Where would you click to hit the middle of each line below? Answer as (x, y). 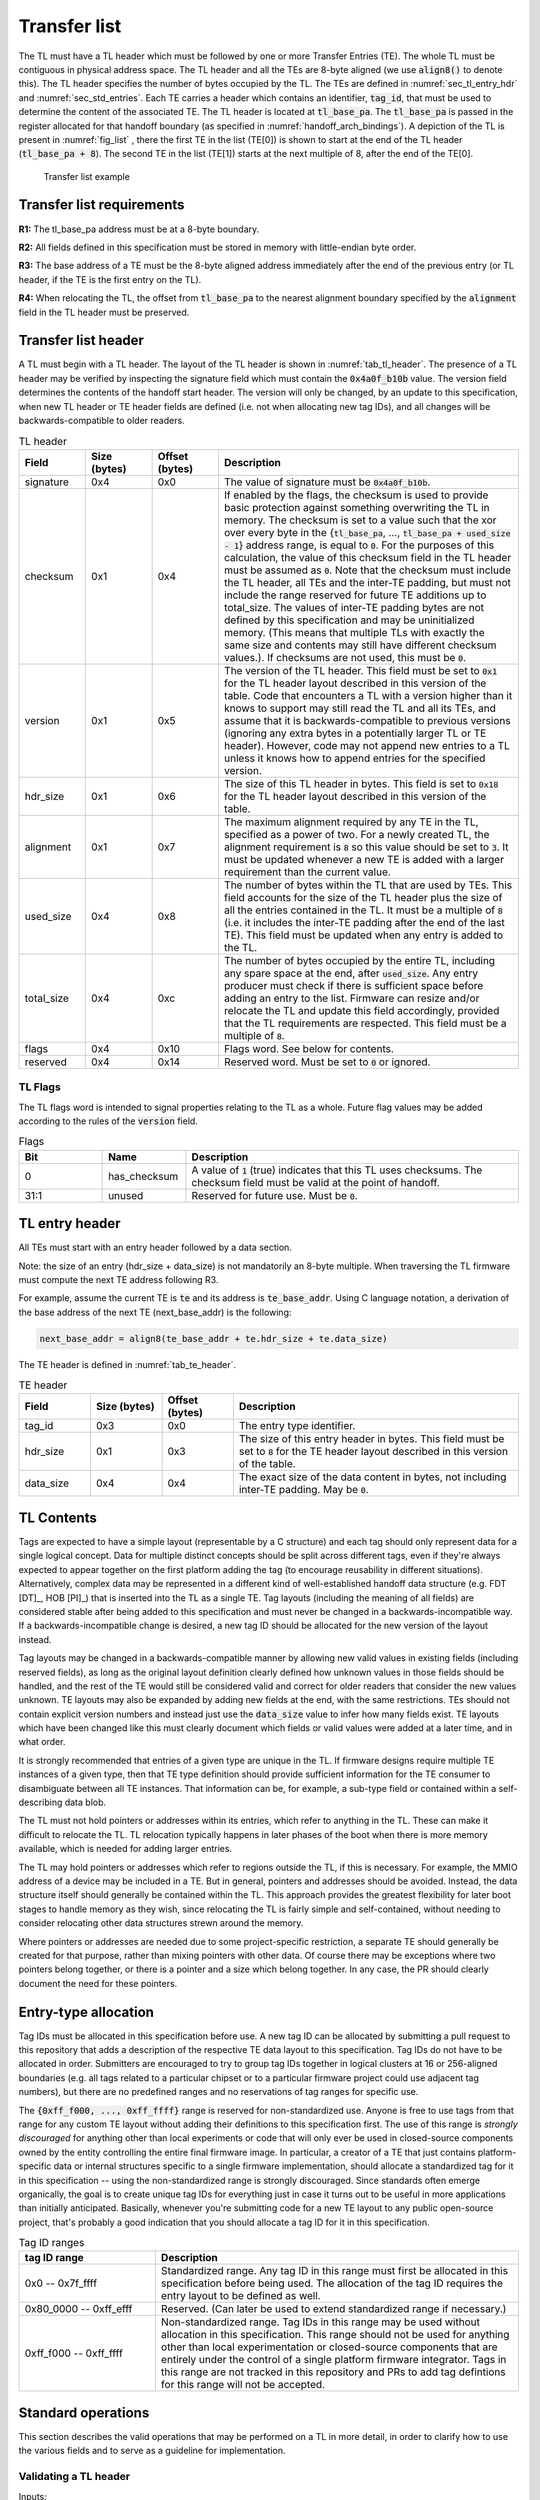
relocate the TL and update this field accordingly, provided (361, 1010)
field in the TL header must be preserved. (104, 312)
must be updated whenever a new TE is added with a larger (364, 859)
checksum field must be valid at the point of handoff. (315, 1182)
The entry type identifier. (297, 1426)
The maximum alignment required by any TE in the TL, (351, 822)
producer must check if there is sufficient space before (353, 985)
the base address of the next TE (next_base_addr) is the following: (155, 1312)
